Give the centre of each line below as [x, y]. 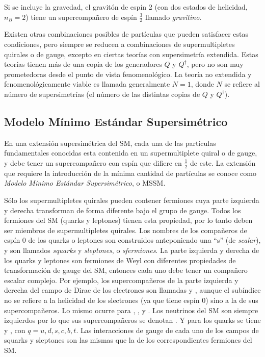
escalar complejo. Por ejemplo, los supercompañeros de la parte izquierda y [121, 280]
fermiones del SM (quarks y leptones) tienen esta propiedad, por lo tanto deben [128, 220]
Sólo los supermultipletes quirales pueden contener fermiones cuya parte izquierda [132, 200]
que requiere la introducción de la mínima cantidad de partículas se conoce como [130, 173]
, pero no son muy [215, 64]
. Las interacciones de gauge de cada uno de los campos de [167, 330]
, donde [202, 84]
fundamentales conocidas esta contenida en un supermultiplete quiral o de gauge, [131, 153]
